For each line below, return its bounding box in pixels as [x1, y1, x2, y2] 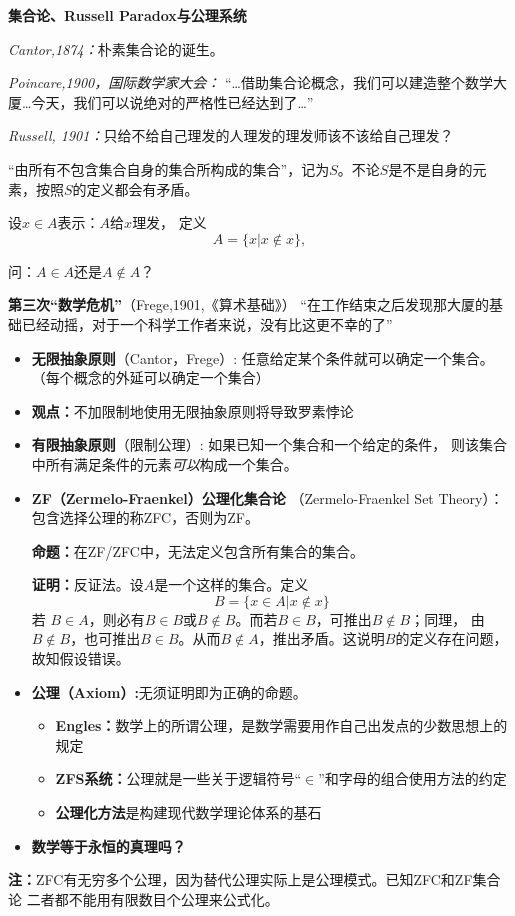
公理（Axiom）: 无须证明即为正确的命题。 [31, 681, 307, 702]
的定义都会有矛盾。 [72, 178, 199, 199]
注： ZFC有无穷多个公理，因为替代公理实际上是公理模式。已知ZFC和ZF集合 [8, 869, 501, 890]
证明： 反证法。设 [31, 574, 144, 595]
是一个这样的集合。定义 [154, 574, 309, 595]
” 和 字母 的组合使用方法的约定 [318, 768, 507, 789]
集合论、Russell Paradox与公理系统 [8, 5, 247, 25]
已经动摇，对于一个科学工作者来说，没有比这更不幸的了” [21, 313, 393, 334]
